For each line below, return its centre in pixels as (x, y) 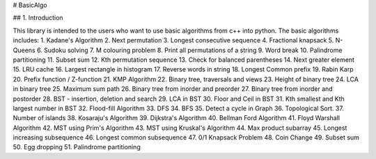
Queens (24, 50)
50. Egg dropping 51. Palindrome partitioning (77, 147)
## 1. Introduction (38, 18)
